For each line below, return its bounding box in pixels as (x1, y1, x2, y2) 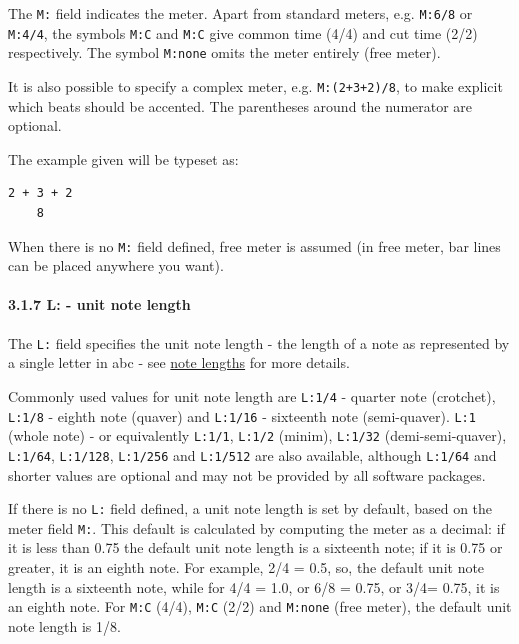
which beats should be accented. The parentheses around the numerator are (8, 95, 473, 116)
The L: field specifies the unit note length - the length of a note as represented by (8, 332, 510, 353)
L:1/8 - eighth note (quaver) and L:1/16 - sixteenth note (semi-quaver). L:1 (8, 405, 476, 426)
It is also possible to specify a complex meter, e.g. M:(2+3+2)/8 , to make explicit (8, 75, 503, 96)
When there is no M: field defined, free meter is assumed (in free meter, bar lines (8, 235, 501, 256)
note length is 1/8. (8, 615, 121, 636)
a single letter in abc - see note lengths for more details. (8, 352, 350, 373)
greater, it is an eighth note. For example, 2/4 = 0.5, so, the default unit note (8, 557, 485, 578)
